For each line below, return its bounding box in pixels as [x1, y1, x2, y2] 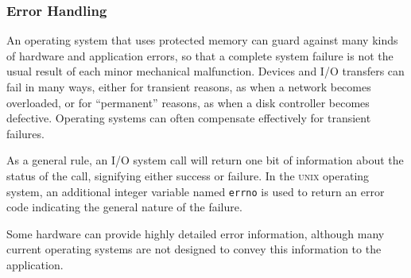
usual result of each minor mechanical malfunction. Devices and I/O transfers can [6, 63, 405, 79]
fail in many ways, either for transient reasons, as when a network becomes [6, 79, 371, 95]
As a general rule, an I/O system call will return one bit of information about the [6, 152, 404, 168]
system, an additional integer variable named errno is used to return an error [6, 183, 385, 199]
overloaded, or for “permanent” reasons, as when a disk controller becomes [6, 94, 370, 110]
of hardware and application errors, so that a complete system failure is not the [6, 47, 394, 64]
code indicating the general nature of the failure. [6, 199, 242, 215]
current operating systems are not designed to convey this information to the [6, 241, 382, 257]
